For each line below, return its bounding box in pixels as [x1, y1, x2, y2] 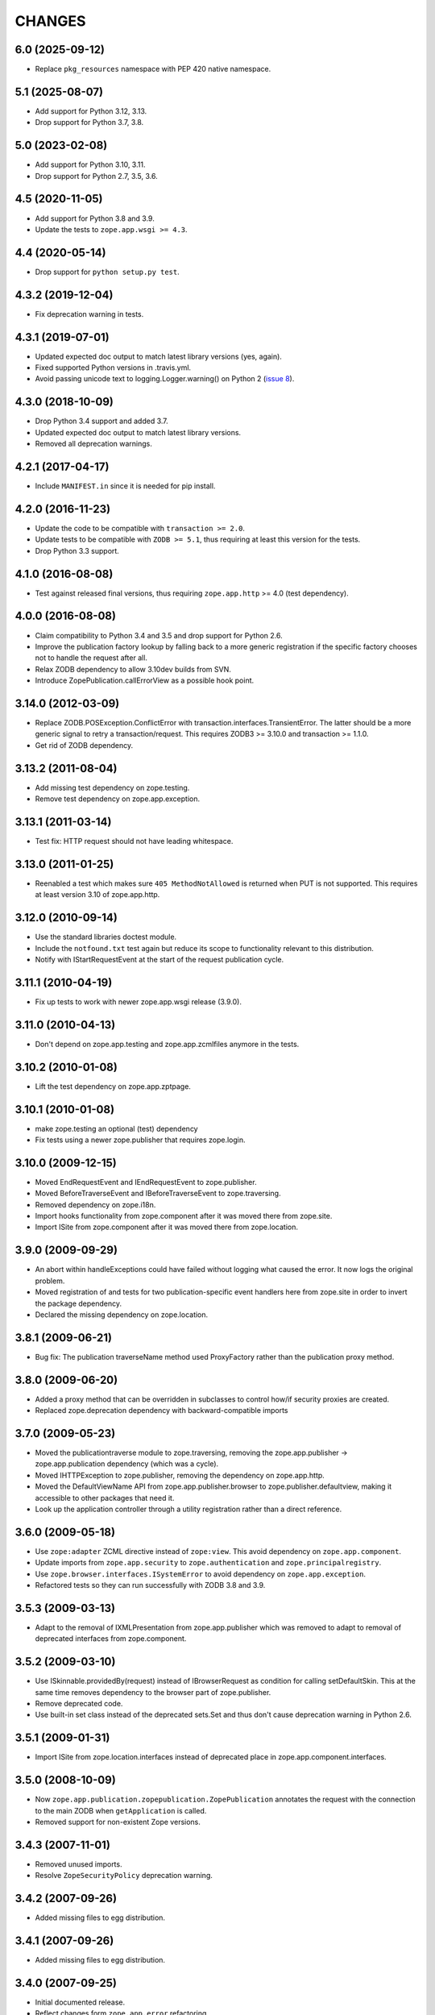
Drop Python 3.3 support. [35, 546, 120, 555]
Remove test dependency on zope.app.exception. [35, 794, 201, 804]
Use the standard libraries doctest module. [35, 932, 177, 942]
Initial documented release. [35, 1997, 125, 2007]
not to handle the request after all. [35, 653, 148, 663]
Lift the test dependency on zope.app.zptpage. [35, 1081, 191, 1091]
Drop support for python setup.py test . [35, 267, 180, 276]
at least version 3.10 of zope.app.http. [35, 890, 160, 899]
